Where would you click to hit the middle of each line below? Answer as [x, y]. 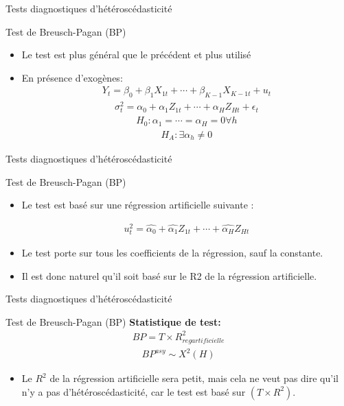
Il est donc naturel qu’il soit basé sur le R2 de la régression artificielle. [169, 275]
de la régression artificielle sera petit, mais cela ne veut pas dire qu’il [194, 378]
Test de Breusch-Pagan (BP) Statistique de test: [113, 321]
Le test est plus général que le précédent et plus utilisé [136, 55]
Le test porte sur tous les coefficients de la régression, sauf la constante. [172, 253]
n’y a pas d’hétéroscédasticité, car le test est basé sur [134, 391]
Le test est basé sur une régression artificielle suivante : [138, 205]
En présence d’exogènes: [72, 77]
